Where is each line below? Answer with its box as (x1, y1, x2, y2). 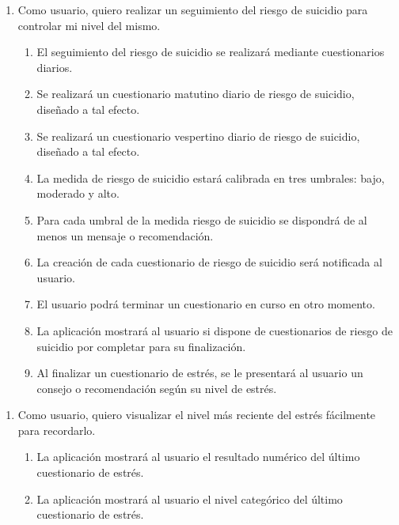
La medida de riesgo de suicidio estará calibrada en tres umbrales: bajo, (36, 169, 385, 186)
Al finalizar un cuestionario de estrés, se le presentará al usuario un (36, 364, 363, 381)
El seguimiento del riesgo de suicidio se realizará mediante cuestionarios (36, 43, 385, 60)
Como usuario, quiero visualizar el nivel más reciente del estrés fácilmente (17, 406, 376, 423)
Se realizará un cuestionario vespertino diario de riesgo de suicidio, (36, 127, 360, 144)
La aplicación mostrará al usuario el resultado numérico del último (36, 448, 360, 465)
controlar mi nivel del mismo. (17, 17, 161, 33)
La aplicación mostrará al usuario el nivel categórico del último (36, 490, 343, 507)
